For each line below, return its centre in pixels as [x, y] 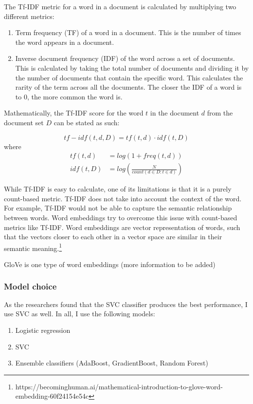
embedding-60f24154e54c [52, 396]
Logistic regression [43, 330]
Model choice [30, 286]
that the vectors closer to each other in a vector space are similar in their [113, 237]
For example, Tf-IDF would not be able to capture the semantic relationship [118, 208]
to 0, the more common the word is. [69, 96]
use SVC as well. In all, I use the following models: [80, 314]
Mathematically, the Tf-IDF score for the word [74, 113]
